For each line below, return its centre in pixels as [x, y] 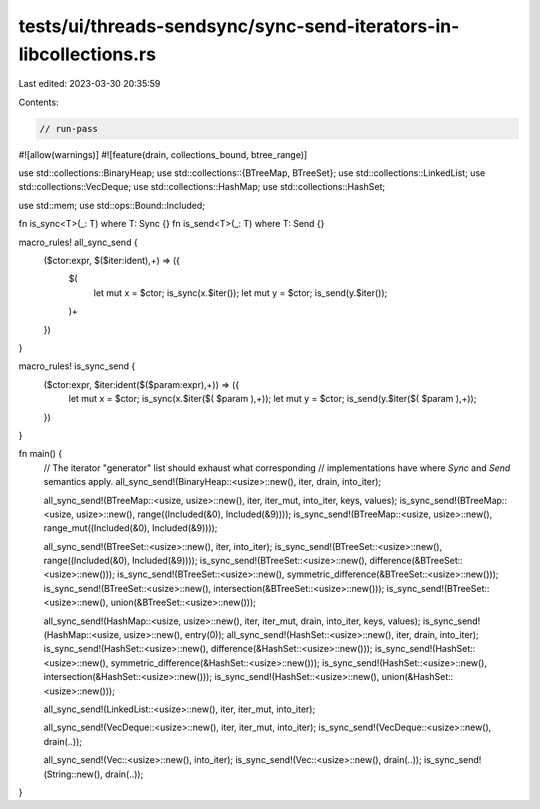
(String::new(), [73, 774]
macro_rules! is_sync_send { [77, 366]
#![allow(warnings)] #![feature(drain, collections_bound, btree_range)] [163, 154]
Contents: [38, 102]
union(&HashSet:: [417, 677]
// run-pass [69, 128]
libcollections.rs [87, 54]
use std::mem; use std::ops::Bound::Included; [111, 205]
